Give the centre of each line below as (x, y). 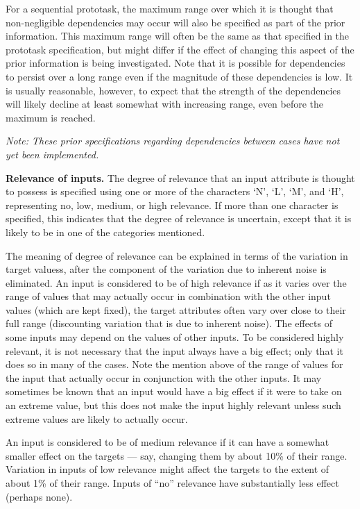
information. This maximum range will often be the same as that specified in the (178, 36)
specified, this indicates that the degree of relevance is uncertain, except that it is (179, 218)
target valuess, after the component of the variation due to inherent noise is (166, 269)
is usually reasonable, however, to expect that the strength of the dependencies (173, 90)
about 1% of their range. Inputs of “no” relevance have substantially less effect (172, 483)
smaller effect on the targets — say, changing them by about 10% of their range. (177, 455)
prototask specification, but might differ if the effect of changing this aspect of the (180, 49)
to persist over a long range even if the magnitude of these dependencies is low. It (179, 76)
